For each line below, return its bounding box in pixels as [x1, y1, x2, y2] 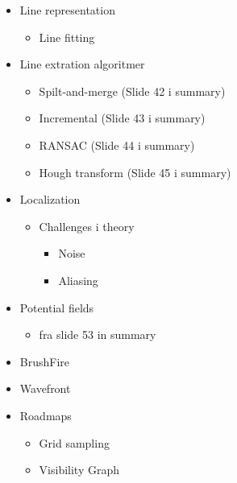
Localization [19, 191, 81, 208]
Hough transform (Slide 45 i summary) [39, 163, 231, 180]
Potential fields [19, 299, 94, 316]
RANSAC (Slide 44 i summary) [39, 136, 195, 153]
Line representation [19, 2, 115, 18]
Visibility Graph [39, 461, 120, 478]
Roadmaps [19, 407, 72, 423]
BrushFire [19, 353, 70, 369]
